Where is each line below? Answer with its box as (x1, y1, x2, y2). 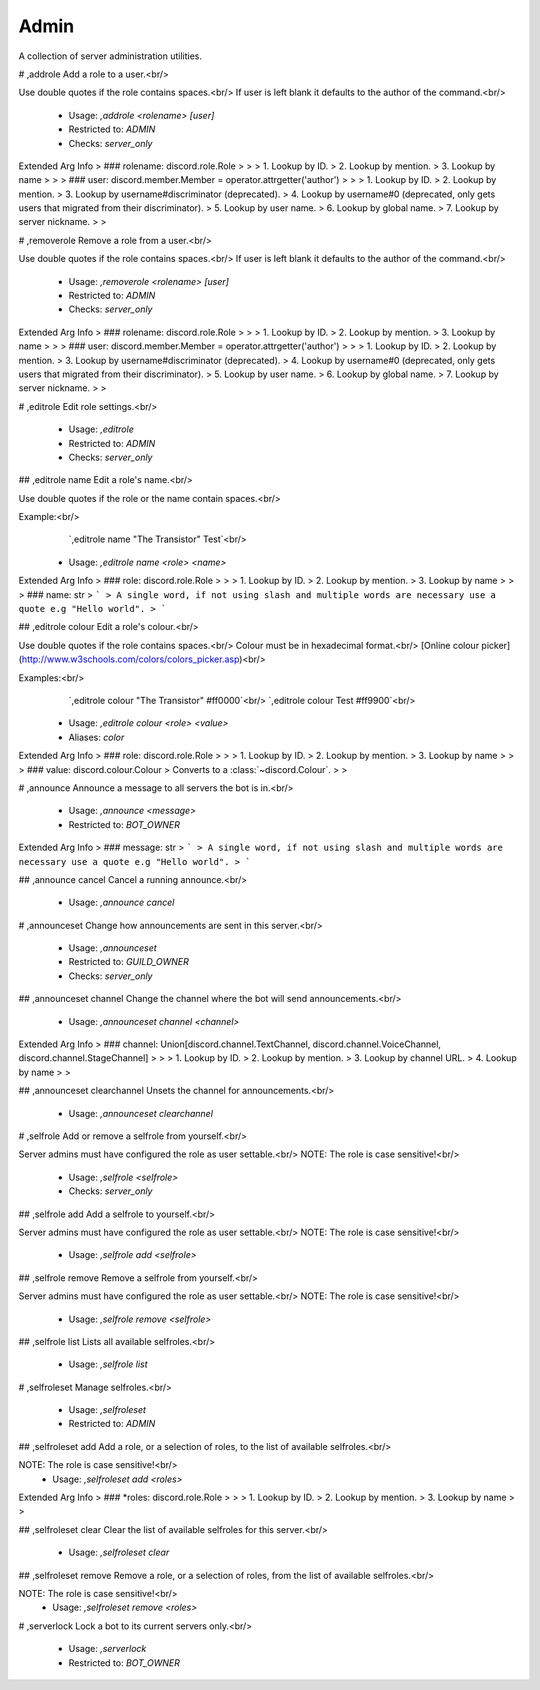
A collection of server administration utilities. (18, 50, 203, 62)
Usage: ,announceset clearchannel (68, 1107, 214, 1119)
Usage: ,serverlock (68, 1643, 147, 1655)
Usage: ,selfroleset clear (68, 1546, 170, 1559)
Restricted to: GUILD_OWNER (68, 956, 190, 968)
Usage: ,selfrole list (68, 1358, 149, 1370)
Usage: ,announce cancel (68, 896, 175, 909)
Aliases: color (68, 731, 125, 743)
